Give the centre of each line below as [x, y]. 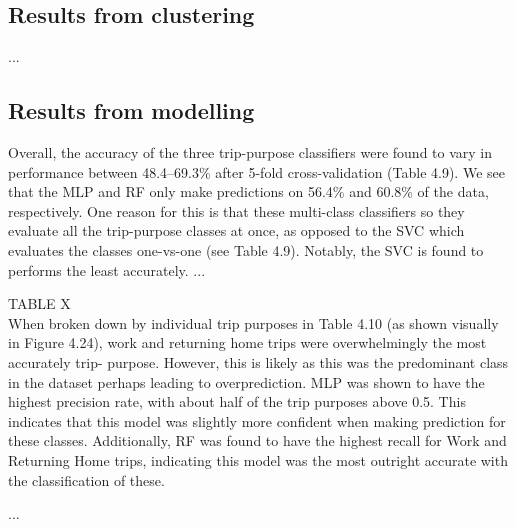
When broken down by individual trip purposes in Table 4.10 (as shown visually [253, 322]
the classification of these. [86, 479]
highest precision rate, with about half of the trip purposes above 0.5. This [237, 401]
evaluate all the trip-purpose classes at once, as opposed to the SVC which [236, 230]
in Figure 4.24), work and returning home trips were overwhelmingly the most [247, 342]
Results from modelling [131, 110]
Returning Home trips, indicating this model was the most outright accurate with [258, 459]
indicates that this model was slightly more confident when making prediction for [257, 420]
